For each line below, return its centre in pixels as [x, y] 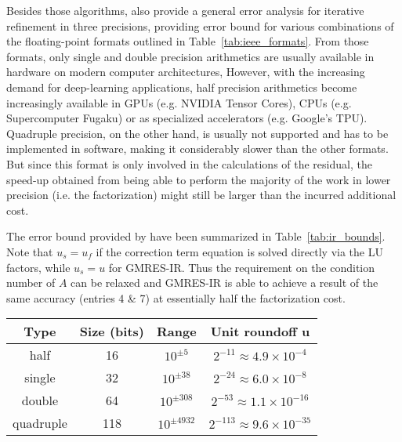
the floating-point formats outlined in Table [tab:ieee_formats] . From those [188, 41]
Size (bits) [112, 331]
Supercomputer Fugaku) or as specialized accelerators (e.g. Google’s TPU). [187, 118]
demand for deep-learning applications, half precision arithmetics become [182, 87]
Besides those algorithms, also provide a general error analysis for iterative [185, 10]
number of [31, 283]
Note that [30, 251]
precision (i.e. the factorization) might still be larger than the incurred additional [201, 195]
